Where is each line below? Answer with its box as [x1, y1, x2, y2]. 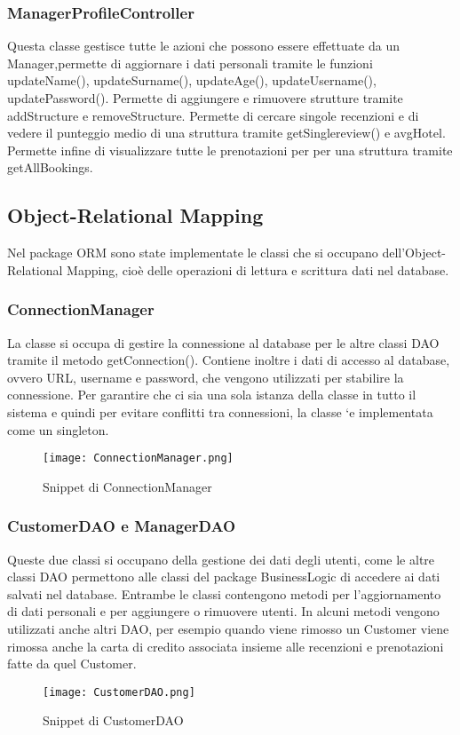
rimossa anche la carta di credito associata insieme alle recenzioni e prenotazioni [7, 636, 444, 655]
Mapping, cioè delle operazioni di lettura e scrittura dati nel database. [67, 260, 449, 279]
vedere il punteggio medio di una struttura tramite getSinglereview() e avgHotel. [7, 123, 446, 142]
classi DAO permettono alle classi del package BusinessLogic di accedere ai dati [7, 567, 440, 586]
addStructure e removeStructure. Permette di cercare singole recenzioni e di [7, 106, 419, 124]
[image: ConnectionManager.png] [43, 452, 234, 465]
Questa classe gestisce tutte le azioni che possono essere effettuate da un [7, 36, 401, 55]
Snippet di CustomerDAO [43, 711, 184, 730]
